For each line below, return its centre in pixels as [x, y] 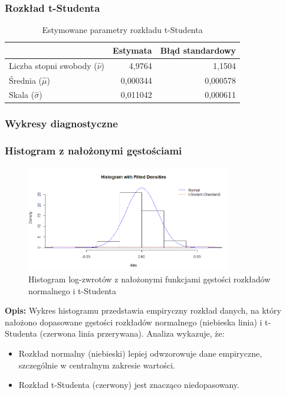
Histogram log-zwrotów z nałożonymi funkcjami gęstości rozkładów [149, 279]
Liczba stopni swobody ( [53, 65]
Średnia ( [26, 80]
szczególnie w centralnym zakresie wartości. [97, 365]
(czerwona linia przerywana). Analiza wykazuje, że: [132, 333]
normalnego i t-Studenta [73, 290]
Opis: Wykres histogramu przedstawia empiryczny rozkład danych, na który [143, 310]
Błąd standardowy [198, 50]
